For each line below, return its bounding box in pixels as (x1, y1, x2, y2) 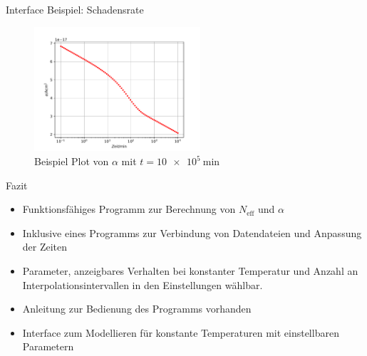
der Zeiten (22, 239, 68, 254)
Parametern (22, 339, 74, 354)
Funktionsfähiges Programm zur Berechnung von (22, 201, 236, 216)
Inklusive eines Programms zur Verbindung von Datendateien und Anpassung (22, 225, 362, 240)
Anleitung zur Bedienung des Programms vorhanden (22, 301, 252, 316)
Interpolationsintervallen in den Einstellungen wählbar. (22, 277, 263, 292)
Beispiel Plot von (34, 154, 109, 169)
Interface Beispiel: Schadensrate (6, 2, 144, 16)
